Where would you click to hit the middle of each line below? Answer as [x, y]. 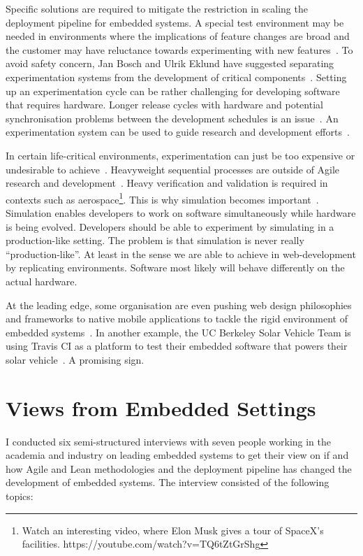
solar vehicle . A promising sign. [75, 359]
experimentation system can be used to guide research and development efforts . [178, 132]
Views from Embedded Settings [161, 407]
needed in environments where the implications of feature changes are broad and [178, 36]
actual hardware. [42, 281]
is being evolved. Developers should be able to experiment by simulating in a [170, 226]
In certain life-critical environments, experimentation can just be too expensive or [180, 155]
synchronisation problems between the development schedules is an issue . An [172, 118]
